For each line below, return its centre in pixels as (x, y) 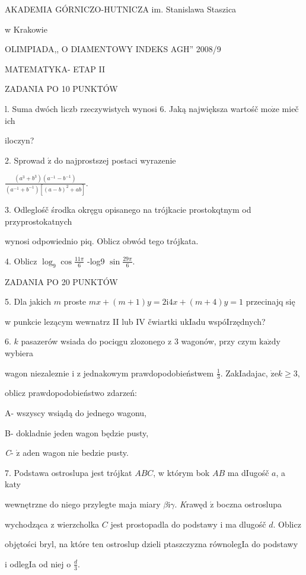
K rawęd (193, 504)
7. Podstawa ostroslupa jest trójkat (68, 472)
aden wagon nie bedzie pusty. (76, 453)
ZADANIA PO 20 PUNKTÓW (61, 281)
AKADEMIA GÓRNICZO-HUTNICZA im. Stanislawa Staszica (121, 9)
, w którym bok (181, 472)
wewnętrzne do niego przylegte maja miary (83, 504)
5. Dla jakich (28, 301)
